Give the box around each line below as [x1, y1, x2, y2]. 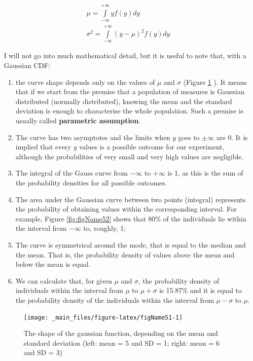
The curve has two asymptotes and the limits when [15, 132, 171, 142]
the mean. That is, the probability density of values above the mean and [15, 249, 235, 259]
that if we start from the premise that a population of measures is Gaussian [15, 86, 245, 97]
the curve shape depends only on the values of [15, 76, 155, 87]
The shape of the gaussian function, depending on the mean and [24, 328, 218, 338]
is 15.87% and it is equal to [159, 285, 242, 295]
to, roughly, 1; [83, 223, 126, 233]
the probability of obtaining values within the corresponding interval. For [15, 204, 237, 214]
